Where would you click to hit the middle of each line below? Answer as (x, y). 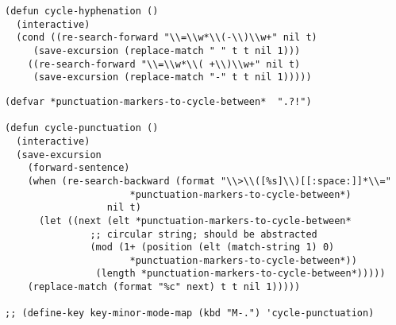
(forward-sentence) (79, 168)
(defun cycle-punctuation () (82, 128)
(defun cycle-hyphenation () (82, 11)
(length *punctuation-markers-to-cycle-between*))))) (240, 274)
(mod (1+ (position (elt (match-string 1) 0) (212, 248)
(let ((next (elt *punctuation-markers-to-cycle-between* (195, 221)
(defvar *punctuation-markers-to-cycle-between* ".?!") (158, 101)
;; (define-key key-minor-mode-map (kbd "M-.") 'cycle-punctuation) (190, 313)
